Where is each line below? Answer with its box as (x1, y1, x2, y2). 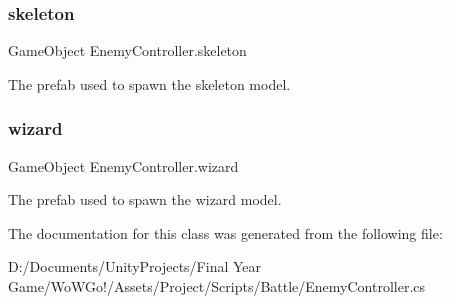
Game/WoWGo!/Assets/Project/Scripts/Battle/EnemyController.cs (8, 276, 426, 296)
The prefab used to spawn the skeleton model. (8, 73, 291, 94)
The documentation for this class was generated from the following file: (8, 222, 443, 243)
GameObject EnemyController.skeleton (8, 40, 247, 61)
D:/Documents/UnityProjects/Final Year (8, 256, 262, 277)
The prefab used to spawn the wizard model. (8, 189, 282, 210)
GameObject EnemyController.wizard (8, 155, 239, 176)
